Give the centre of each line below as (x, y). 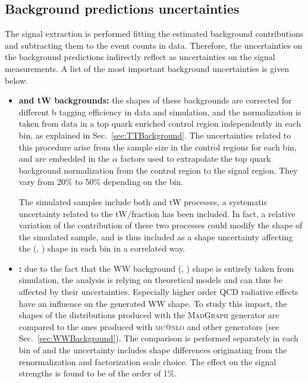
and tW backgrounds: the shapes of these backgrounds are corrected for (155, 100)
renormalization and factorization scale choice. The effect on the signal (147, 361)
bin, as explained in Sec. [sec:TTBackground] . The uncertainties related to (155, 135)
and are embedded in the (64, 158)
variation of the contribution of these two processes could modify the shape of (161, 225)
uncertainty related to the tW (73, 213)
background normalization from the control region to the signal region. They (158, 170)
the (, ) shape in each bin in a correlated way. (102, 248)
